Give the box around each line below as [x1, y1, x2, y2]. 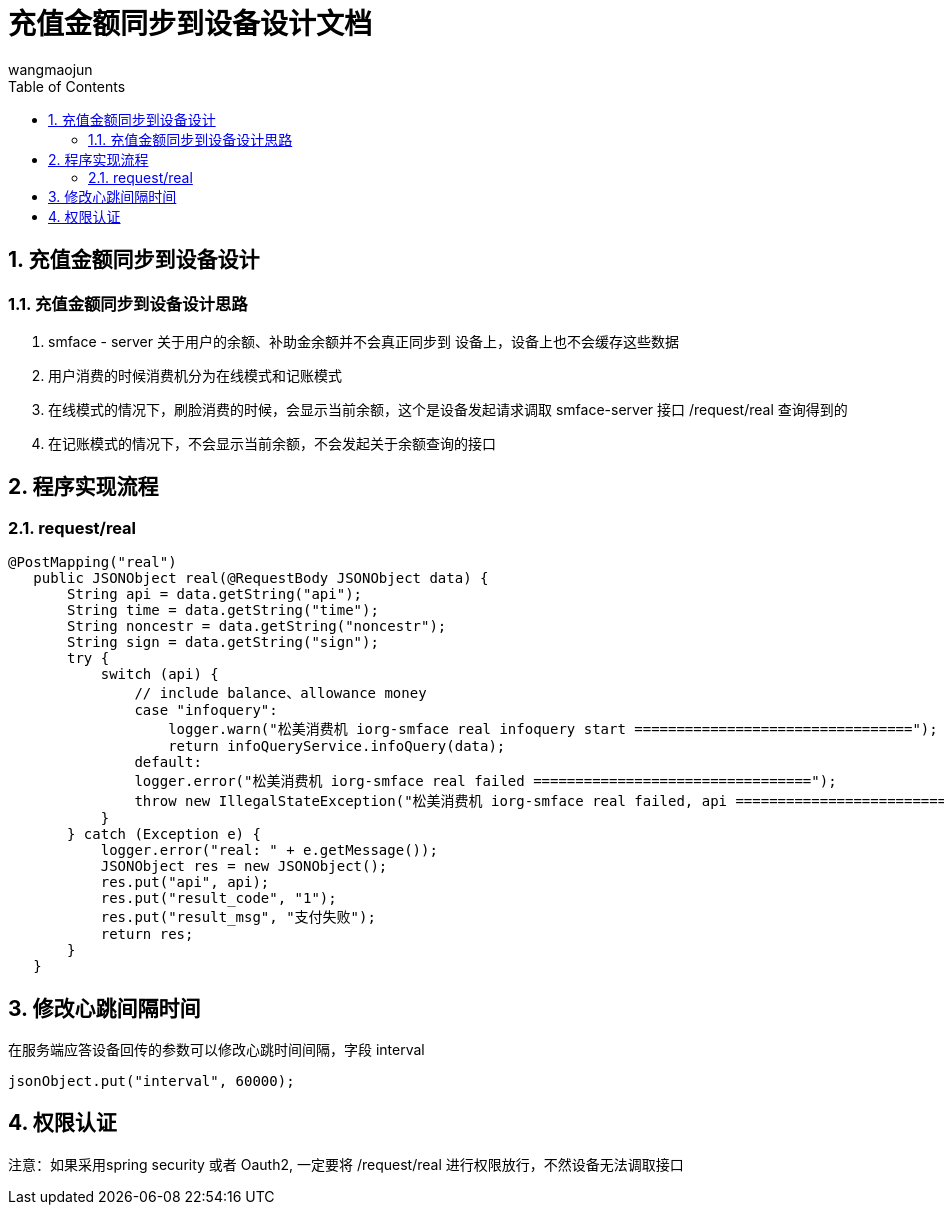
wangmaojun [8, 60, 93, 78]
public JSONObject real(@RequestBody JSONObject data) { [33, 570, 489, 587]
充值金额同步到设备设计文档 [8, 7, 373, 41]
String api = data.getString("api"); [67, 586, 363, 603]
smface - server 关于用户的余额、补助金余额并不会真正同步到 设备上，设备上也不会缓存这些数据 [48, 332, 679, 350]
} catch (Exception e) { [67, 826, 261, 843]
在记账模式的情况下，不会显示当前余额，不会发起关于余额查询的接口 [48, 434, 496, 452]
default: [134, 754, 202, 771]
